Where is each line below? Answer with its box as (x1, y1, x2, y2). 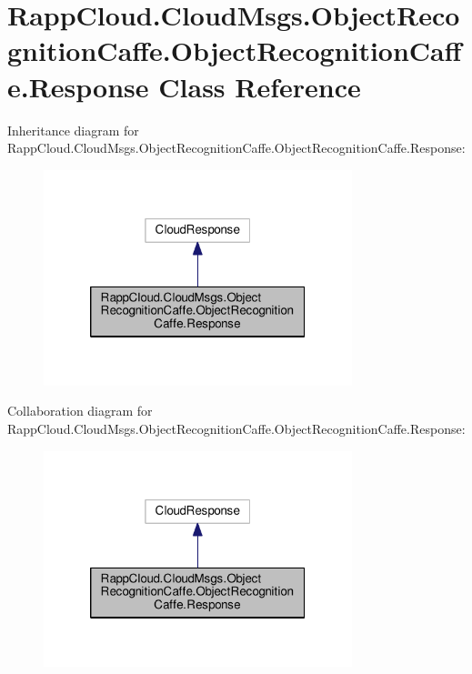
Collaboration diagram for (7, 401, 153, 420)
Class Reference (158, 67, 361, 105)
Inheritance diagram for (7, 120, 139, 139)
